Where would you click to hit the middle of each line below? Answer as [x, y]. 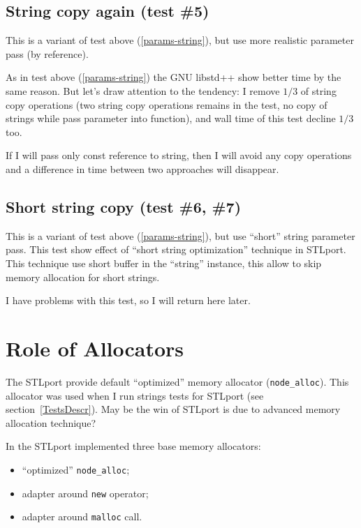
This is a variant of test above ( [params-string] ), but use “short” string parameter [180, 235]
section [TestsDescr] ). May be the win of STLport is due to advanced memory [173, 409]
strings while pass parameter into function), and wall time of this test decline [171, 118]
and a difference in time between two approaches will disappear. [142, 168]
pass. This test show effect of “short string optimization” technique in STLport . [176, 249]
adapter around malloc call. [82, 516]
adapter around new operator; [85, 493]
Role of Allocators [95, 348]
